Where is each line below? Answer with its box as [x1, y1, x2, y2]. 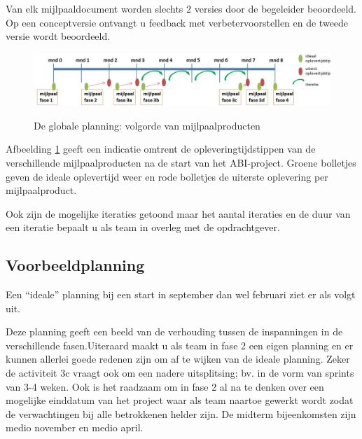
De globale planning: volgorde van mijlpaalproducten [34, 118, 260, 132]
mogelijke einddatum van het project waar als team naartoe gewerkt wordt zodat [6, 393, 354, 407]
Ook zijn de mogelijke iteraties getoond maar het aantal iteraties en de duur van [6, 206, 351, 221]
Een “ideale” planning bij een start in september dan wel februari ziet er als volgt [6, 287, 356, 302]
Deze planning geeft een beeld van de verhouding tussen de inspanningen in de [6, 324, 343, 339]
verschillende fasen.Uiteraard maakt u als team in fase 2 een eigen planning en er [6, 337, 354, 352]
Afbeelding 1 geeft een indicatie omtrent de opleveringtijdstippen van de [6, 141, 316, 156]
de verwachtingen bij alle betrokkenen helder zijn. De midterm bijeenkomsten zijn [6, 406, 356, 421]
